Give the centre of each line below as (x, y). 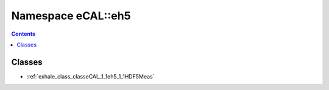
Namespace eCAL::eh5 (71, 16)
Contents (23, 34)
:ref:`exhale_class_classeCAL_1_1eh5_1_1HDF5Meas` (90, 76)
